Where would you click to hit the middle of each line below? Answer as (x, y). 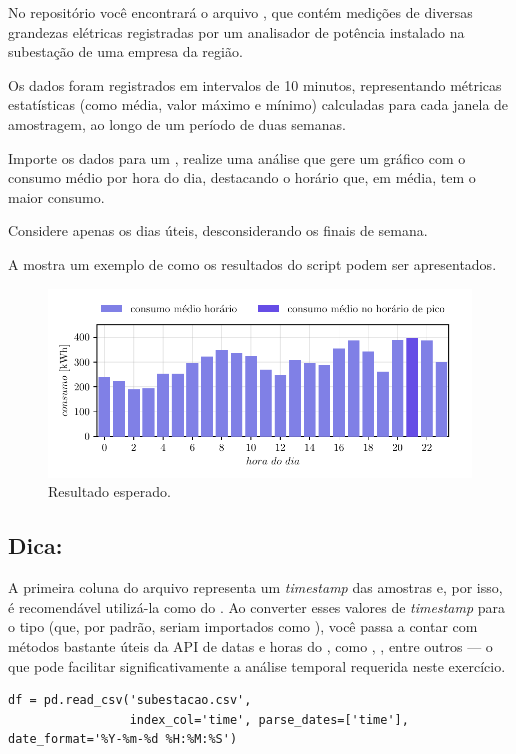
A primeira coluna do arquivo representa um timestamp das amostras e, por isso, (255, 587)
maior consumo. (56, 196)
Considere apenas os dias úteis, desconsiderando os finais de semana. (218, 230)
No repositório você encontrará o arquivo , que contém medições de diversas (240, 12)
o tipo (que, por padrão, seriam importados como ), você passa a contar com (243, 626)
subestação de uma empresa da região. (125, 51)
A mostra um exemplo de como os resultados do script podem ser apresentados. (252, 263)
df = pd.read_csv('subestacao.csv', (130, 700)
